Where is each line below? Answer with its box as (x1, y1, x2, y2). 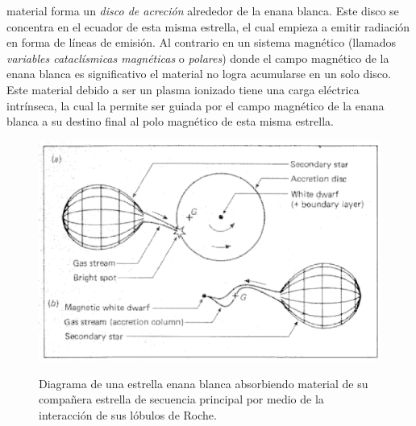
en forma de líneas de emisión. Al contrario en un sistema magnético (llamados (6, 34, 397, 51)
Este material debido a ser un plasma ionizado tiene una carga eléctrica (6, 81, 360, 97)
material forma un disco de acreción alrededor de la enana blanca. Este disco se (6, 2, 399, 19)
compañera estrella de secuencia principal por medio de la (39, 391, 324, 407)
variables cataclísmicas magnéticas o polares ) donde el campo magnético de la (6, 49, 389, 66)
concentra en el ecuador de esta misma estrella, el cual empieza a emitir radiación (6, 18, 410, 35)
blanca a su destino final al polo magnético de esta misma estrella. (6, 113, 334, 130)
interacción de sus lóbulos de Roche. (39, 406, 217, 423)
